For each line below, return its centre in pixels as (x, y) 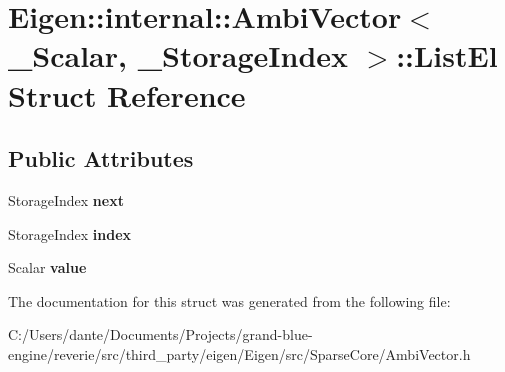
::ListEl (447, 55)
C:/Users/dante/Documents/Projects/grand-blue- (160, 334)
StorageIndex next (66, 199)
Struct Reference (127, 94)
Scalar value (47, 267)
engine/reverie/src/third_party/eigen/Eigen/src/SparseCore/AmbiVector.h (239, 353)
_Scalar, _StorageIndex (178, 55)
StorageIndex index (70, 233)
